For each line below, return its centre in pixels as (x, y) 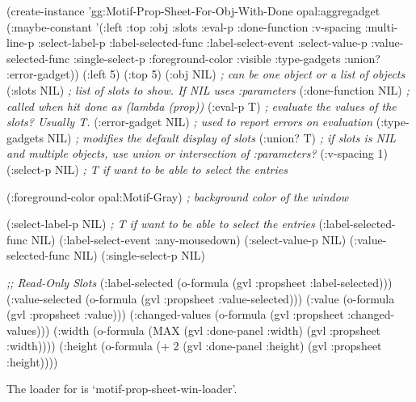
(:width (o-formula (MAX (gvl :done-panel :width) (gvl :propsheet (217, 330)
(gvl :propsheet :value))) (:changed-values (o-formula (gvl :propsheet (175, 314)
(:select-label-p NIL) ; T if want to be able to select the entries (161, 224)
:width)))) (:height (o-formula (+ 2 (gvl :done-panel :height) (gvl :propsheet (194, 346)
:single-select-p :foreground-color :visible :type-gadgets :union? (227, 58)
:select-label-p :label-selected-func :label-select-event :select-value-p (202, 42)
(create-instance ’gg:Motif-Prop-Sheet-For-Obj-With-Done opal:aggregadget (193, 11)
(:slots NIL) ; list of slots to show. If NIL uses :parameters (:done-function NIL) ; (208, 89)
